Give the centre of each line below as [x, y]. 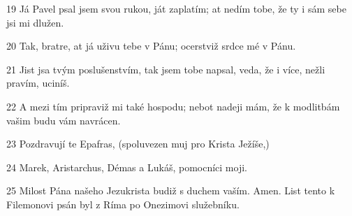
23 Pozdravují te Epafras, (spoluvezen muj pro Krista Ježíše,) [138, 144]
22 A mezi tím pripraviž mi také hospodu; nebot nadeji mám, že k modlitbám [173, 106]
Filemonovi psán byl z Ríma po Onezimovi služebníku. [123, 204]
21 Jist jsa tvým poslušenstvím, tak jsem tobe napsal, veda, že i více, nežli [166, 69]
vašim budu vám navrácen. [64, 120]
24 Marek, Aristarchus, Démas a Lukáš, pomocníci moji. [127, 167]
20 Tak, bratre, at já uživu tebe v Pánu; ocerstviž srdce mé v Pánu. [151, 46]
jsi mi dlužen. [35, 22]
